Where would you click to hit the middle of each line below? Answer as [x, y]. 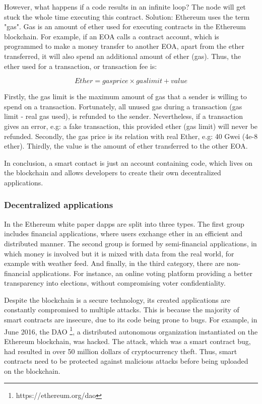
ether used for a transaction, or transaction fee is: [81, 66]
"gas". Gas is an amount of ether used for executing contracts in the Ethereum [125, 26]
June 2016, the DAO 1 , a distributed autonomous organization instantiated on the [131, 330]
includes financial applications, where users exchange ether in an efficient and [123, 233]
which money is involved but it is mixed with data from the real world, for [119, 253]
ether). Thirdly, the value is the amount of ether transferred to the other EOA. [126, 146]
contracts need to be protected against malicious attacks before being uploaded [126, 361]
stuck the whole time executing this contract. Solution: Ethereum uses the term [127, 16]
